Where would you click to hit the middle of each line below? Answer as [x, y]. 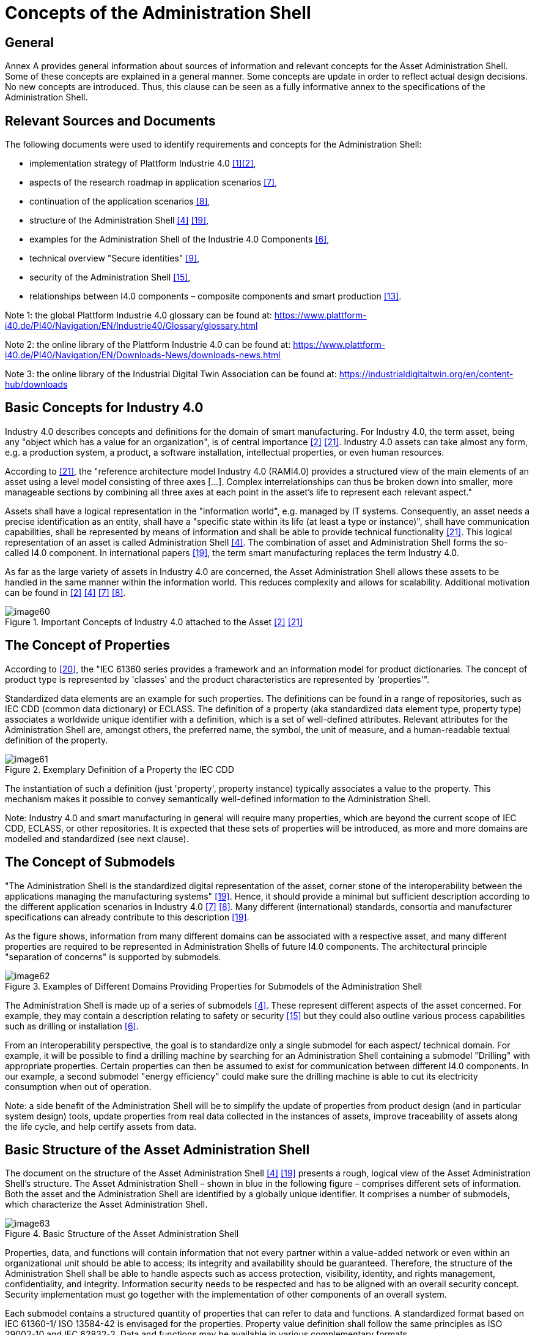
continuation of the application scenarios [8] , [120, 201]
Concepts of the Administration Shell [158, 13]
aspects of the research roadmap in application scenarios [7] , [153, 182]
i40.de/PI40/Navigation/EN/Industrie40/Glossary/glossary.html [131, 326]
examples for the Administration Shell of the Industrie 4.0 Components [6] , [179, 239]
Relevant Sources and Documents [110, 121]
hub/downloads [36, 385]
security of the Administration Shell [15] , [110, 277]
